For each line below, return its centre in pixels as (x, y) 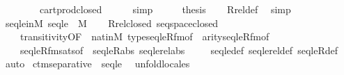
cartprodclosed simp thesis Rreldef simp (165, 9)
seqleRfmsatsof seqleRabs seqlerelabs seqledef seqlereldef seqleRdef (179, 50)
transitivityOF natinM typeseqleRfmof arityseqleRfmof (144, 36)
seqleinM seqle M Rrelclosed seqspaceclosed (112, 23)
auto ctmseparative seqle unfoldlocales (97, 64)
